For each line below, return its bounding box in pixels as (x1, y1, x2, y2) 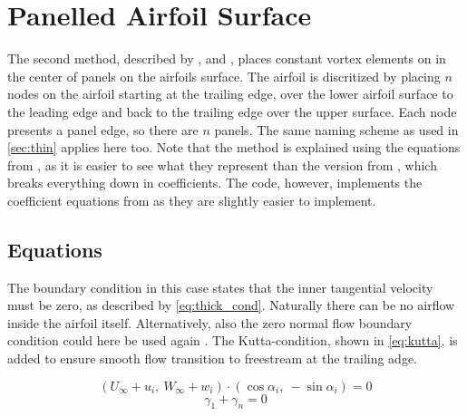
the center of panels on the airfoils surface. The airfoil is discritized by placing (7, 66, 441, 85)
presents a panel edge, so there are (7, 120, 199, 139)
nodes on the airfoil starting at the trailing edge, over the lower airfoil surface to (7, 84, 453, 103)
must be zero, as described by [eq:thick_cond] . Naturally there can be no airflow (7, 295, 455, 314)
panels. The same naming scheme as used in (214, 120, 459, 139)
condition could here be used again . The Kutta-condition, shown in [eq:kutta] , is (7, 331, 458, 350)
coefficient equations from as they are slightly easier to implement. (7, 190, 376, 209)
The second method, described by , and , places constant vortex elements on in (7, 49, 446, 68)
